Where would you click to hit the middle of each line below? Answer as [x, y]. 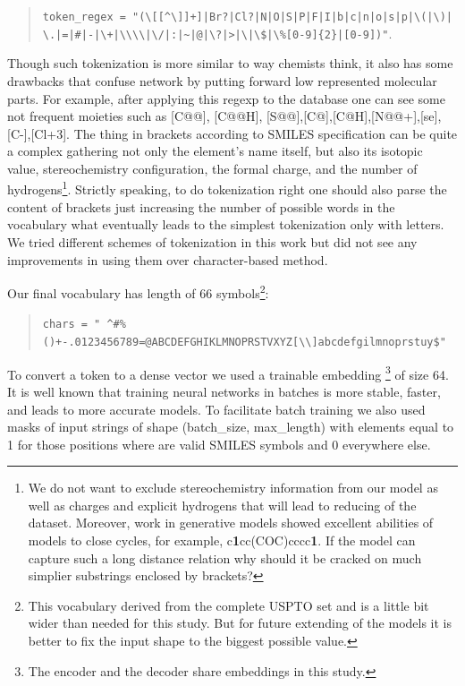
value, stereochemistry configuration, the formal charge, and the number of [212, 168]
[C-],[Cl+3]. [39, 133]
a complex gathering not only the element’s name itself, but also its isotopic [215, 151]
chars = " [72, 325]
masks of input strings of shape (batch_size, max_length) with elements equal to [231, 427]
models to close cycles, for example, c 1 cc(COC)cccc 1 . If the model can [222, 540]
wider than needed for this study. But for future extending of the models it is [240, 623]
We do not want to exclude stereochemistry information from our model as [233, 488]
